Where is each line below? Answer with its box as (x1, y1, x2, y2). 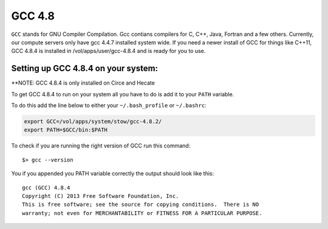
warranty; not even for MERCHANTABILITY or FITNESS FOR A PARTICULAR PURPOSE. (22, 210, 262, 216)
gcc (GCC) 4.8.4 (22, 184, 70, 191)
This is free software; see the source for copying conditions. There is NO (22, 201, 259, 208)
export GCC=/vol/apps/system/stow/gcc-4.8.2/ (24, 118, 162, 125)
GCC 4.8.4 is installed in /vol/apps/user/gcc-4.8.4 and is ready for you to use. (11, 48, 206, 55)
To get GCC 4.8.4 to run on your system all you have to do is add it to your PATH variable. (11, 90, 234, 97)
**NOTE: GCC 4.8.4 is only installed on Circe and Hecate (11, 79, 155, 86)
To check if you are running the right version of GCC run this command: (11, 142, 191, 149)
